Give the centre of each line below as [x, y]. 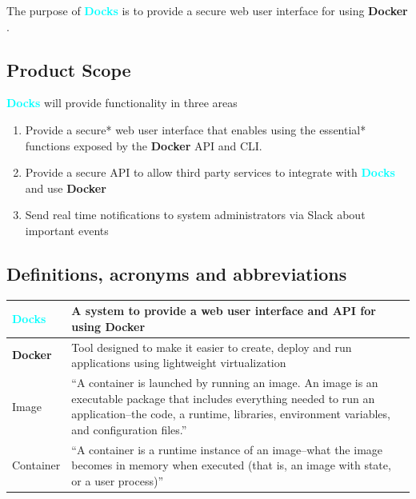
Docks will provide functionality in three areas [122, 103]
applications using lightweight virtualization [179, 363]
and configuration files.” [129, 429]
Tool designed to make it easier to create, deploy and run [212, 347]
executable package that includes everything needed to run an [223, 398]
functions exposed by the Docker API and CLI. [144, 145]
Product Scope [69, 69]
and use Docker [66, 188]
